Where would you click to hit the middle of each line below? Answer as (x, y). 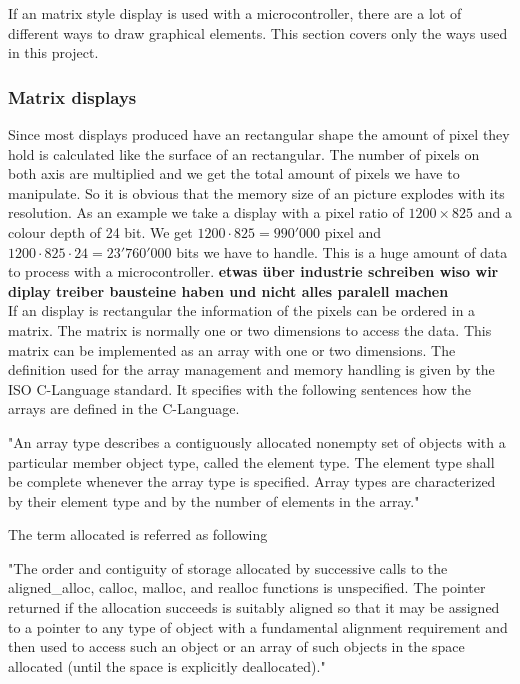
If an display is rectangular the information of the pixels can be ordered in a (242, 310)
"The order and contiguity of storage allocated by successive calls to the (228, 567)
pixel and (353, 231)
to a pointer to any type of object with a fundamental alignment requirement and (258, 626)
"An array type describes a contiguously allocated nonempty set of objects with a (257, 441)
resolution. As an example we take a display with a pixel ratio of (206, 212)
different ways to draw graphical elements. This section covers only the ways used (258, 32)
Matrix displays (72, 96)
